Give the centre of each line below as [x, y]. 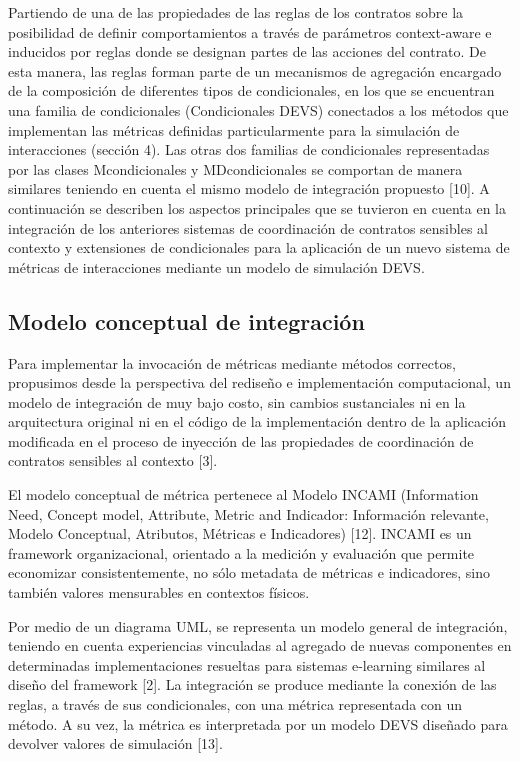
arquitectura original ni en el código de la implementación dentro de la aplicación [257, 421]
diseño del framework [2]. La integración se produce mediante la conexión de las [252, 684]
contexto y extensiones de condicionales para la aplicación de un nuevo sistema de [259, 247]
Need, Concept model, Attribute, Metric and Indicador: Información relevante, [248, 513]
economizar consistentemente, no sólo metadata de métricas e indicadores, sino [249, 572]
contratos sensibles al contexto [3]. [113, 460]
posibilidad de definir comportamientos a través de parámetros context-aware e [250, 31]
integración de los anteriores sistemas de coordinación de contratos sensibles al [248, 227]
